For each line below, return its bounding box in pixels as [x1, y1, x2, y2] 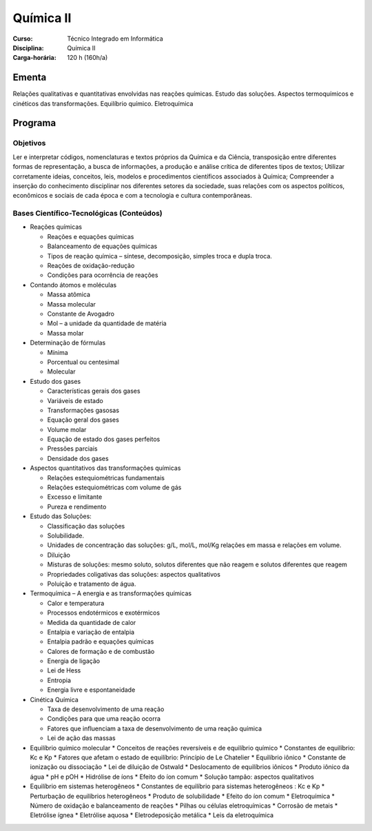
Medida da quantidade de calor [47, 618, 136, 626]
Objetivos [12, 138, 46, 148]
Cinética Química [30, 695, 79, 704]
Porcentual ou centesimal [47, 358, 120, 366]
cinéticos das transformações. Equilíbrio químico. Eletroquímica [12, 99, 194, 107]
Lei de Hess [47, 666, 81, 675]
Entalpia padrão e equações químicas [47, 637, 154, 646]
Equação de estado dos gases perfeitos [47, 435, 161, 444]
